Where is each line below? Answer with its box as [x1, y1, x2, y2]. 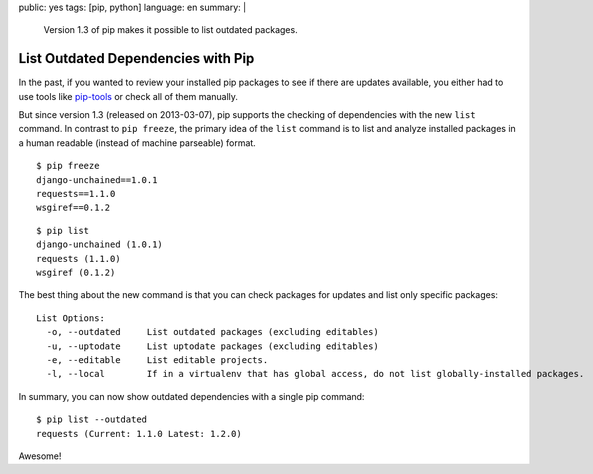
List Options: [36, 312, 105, 324]
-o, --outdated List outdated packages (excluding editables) [46, 326, 379, 338]
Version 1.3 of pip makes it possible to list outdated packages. [43, 24, 299, 36]
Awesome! [18, 450, 62, 462]
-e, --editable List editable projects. [46, 354, 269, 365]
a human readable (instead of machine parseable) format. [18, 136, 257, 149]
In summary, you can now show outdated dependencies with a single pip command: [18, 390, 365, 402]
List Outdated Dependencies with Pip [18, 50, 255, 67]
